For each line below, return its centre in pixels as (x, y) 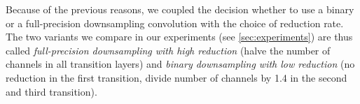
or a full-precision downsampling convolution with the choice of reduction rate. (175, 23)
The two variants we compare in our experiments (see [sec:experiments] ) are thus (179, 37)
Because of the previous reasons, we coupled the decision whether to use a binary (180, 9)
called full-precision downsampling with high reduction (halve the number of (168, 50)
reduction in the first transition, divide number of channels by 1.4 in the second (176, 77)
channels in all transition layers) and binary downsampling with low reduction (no (180, 64)
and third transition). (51, 91)
